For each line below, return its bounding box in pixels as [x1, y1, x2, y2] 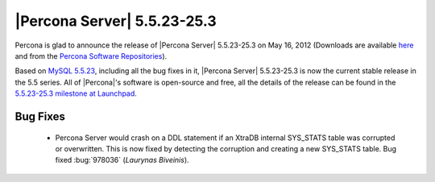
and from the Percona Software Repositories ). [14, 51, 168, 60]
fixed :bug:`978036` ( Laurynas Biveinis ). [55, 155, 189, 165]
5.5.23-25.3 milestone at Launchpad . [14, 89, 137, 98]
